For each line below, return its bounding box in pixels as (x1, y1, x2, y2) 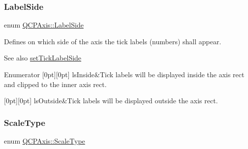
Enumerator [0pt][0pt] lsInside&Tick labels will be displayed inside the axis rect (4, 69, 245, 79)
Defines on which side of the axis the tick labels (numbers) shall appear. (4, 36, 221, 46)
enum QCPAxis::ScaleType (4, 136, 85, 146)
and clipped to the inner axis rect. (4, 79, 107, 89)
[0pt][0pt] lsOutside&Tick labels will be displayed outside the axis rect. (4, 95, 218, 106)
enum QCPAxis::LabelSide (4, 20, 84, 30)
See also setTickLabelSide (4, 53, 82, 63)
